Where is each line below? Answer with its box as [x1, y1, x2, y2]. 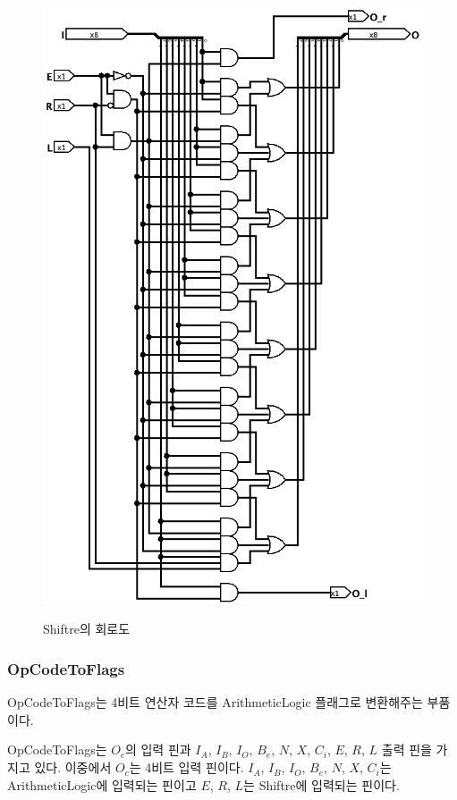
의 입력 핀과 [124, 740, 191, 759]
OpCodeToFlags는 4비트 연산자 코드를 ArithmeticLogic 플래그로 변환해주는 [7, 693, 423, 712]
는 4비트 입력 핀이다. [129, 758, 244, 777]
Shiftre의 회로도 [43, 619, 131, 638]
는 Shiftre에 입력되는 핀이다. [243, 775, 400, 794]
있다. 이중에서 [34, 758, 112, 777]
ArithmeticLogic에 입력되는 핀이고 [7, 775, 197, 794]
